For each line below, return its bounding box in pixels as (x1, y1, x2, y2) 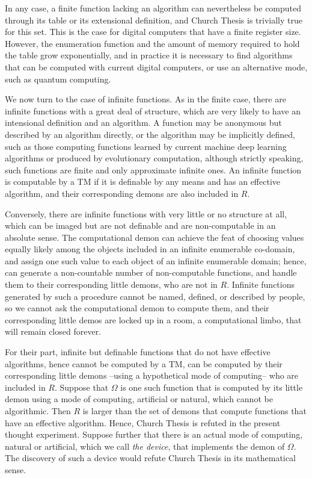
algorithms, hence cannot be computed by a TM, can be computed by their (5, 357, 283, 370)
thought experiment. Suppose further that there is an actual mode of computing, (5, 428, 303, 441)
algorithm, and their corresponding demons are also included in (5, 187, 239, 199)
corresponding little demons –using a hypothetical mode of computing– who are (5, 369, 299, 382)
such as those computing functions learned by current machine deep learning (5, 140, 287, 152)
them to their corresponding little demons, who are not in (5, 278, 218, 291)
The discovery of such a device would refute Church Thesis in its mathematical (5, 452, 296, 464)
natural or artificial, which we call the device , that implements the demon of (5, 439, 285, 452)
